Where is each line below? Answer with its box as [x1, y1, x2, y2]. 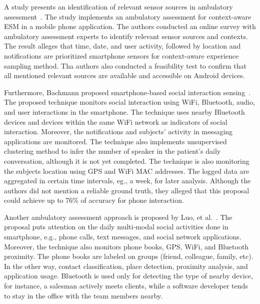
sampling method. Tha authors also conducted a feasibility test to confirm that [4, 60, 247, 71]
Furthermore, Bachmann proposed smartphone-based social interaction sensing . [4, 87, 251, 97]
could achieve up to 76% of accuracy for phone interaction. [4, 195, 184, 205]
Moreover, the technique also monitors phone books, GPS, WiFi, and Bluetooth [4, 241, 249, 251]
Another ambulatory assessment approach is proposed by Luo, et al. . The [4, 211, 232, 222]
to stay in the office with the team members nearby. [4, 290, 163, 300]
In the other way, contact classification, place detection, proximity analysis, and [4, 260, 248, 271]
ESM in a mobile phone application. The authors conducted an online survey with [4, 21, 256, 32]
